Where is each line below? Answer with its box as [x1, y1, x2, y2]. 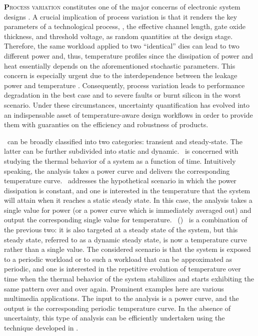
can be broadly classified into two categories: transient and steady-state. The [7, 136, 242, 146]
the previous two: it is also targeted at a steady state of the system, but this [4, 224, 238, 235]
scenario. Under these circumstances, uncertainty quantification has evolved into [4, 99, 249, 110]
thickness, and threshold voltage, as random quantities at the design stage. [4, 31, 233, 41]
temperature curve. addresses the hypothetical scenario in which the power [4, 175, 236, 186]
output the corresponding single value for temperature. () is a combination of [4, 214, 247, 225]
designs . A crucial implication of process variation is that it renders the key [4, 11, 237, 22]
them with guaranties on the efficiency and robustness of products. [4, 119, 208, 130]
